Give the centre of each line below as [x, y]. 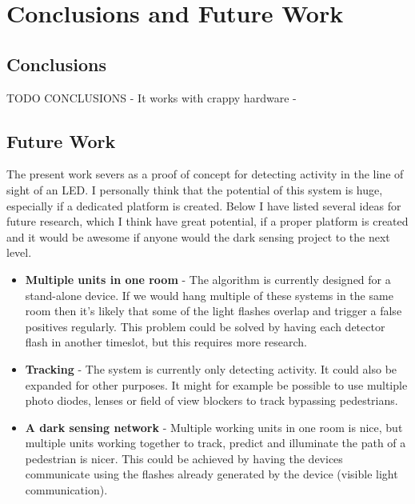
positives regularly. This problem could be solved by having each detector [205, 326]
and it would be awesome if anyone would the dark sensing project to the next [198, 236]
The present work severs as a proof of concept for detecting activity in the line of [205, 174]
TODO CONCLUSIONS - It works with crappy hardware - [152, 97]
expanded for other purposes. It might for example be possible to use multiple [216, 384]
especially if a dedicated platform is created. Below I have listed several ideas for [204, 205]
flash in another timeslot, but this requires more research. [166, 342]
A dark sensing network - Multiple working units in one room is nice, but [214, 427]
